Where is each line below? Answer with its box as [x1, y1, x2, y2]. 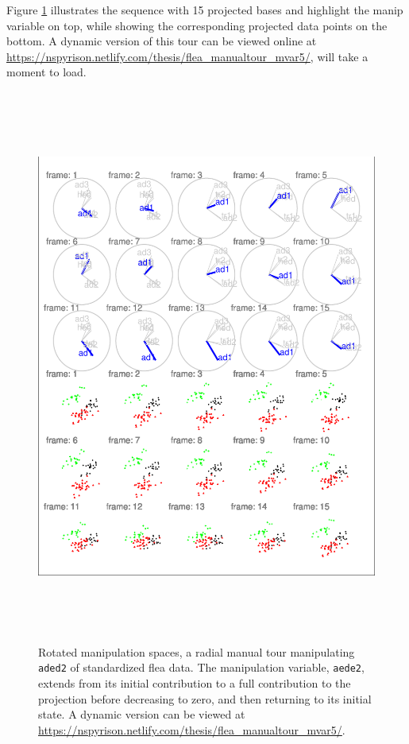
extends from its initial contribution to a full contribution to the [38, 675, 351, 691]
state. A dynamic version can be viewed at [38, 706, 245, 723]
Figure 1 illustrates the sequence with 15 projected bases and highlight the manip [6, 2, 403, 17]
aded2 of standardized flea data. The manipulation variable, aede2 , [38, 659, 365, 676]
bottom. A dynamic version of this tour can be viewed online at [6, 33, 317, 49]
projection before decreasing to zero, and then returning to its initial [38, 690, 372, 707]
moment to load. [6, 64, 87, 80]
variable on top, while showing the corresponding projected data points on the [6, 17, 388, 33]
